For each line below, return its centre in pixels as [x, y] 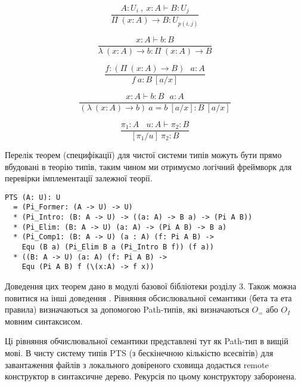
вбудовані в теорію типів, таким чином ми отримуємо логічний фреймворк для [148, 166]
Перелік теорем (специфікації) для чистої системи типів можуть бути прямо [143, 154]
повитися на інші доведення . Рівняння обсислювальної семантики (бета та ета [148, 297]
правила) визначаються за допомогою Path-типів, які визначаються [127, 309]
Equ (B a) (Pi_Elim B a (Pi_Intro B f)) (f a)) [118, 247]
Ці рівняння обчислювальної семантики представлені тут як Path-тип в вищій [147, 341]
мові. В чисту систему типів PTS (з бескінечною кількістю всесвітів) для [139, 352]
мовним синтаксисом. [44, 321]
